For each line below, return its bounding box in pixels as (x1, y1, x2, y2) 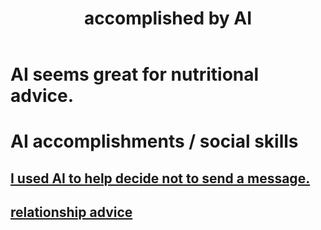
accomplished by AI (83, 7, 253, 30)
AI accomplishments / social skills (10, 130, 299, 153)
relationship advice (10, 204, 133, 221)
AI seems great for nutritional (10, 63, 260, 86)
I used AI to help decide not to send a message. (10, 170, 311, 187)
